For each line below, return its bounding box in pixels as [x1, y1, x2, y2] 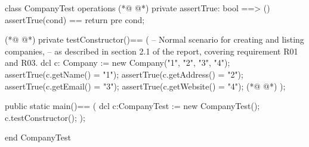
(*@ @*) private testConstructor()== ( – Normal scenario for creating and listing [5, 33, 304, 46]
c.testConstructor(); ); [5, 111, 85, 123]
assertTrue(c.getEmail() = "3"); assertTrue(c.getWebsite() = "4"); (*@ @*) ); [5, 79, 286, 92]
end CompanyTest [5, 131, 71, 143]
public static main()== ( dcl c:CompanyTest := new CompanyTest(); [5, 100, 260, 112]
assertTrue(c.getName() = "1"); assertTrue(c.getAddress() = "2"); [5, 68, 243, 80]
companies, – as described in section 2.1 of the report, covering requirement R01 [5, 44, 298, 57]
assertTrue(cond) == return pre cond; [5, 13, 145, 25]
